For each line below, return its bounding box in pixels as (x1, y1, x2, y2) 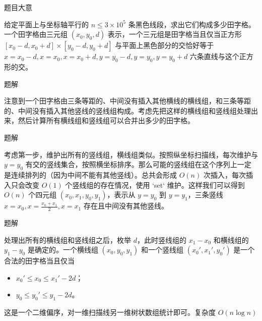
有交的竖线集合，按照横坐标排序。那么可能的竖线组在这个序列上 (25, 159, 237, 170)
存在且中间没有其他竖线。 (83, 200, 168, 211)
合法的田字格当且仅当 (4, 255, 75, 266)
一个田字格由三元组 (4, 29, 68, 39)
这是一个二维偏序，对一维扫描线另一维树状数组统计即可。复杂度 (4, 307, 216, 317)
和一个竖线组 (141, 244, 184, 255)
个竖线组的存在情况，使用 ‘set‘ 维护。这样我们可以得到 (65, 179, 245, 190)
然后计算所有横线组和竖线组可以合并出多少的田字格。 (18, 115, 194, 126)
